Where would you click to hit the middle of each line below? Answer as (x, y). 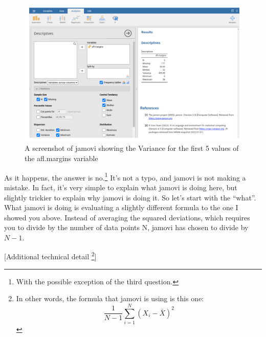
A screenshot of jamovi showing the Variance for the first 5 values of (132, 148)
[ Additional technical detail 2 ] (50, 256)
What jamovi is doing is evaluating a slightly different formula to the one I (121, 207)
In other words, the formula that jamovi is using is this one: (110, 298)
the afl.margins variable (61, 158)
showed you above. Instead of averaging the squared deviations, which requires (127, 217)
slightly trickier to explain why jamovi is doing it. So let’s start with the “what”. (130, 197)
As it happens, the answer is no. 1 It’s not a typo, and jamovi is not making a (125, 176)
